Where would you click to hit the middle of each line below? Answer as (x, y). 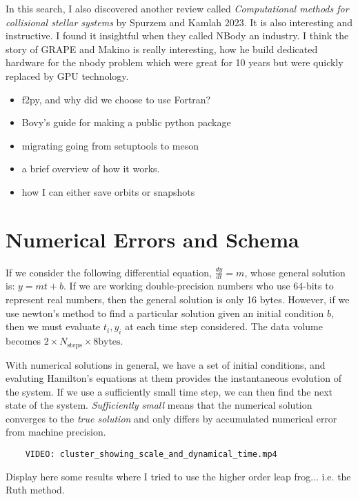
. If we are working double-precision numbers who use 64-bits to (199, 286)
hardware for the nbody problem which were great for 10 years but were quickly (175, 62)
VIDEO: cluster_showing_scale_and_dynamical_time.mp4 (151, 455)
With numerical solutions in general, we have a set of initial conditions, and (166, 364)
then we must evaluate (53, 326)
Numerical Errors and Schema (152, 239)
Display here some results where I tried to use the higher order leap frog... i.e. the (178, 476)
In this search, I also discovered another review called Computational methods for (177, 8)
